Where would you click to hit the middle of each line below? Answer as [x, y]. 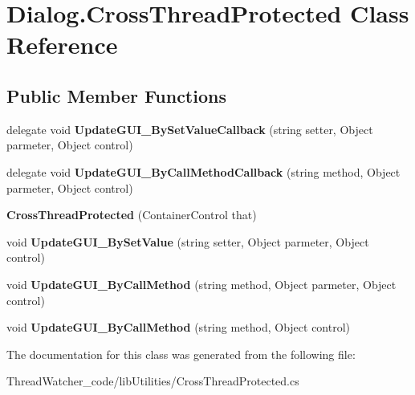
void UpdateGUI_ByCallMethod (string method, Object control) [179, 327]
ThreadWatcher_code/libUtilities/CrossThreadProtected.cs [153, 381]
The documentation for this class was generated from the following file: [181, 354]
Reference [62, 45]
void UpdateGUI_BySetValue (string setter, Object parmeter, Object [188, 241]
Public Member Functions [116, 95]
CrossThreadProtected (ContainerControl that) [132, 215]
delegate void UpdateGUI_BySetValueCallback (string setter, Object [190, 129]
